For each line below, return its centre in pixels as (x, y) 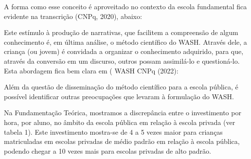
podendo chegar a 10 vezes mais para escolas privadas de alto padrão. (108, 150)
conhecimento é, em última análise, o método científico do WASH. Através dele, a (125, 42)
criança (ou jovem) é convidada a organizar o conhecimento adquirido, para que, (124, 51)
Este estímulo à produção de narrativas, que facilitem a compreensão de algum (121, 32)
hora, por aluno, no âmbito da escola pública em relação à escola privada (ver (120, 122)
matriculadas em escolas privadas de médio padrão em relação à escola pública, (122, 141)
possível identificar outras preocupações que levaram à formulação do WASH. (119, 96)
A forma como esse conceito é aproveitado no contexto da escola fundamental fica (125, 6)
